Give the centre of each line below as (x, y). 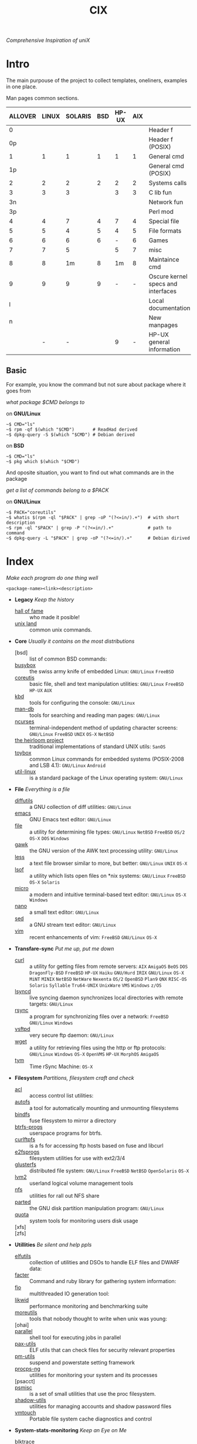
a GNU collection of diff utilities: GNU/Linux (80, 807)
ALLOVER (23, 117)
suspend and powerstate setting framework (82, 1362)
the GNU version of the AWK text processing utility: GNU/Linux (104, 850)
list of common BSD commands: (68, 659)
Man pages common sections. (43, 98)
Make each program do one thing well (52, 577)
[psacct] (25, 1381)
